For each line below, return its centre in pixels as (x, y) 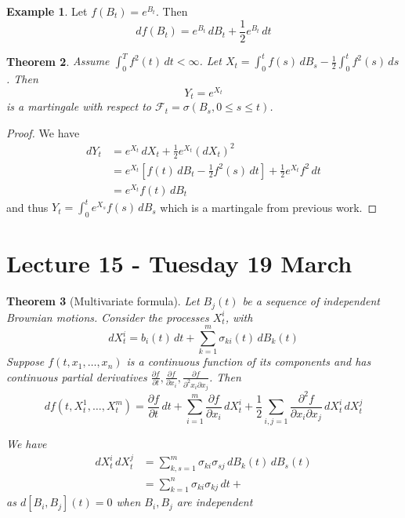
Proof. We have (43, 132)
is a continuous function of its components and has (249, 361)
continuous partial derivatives (77, 376)
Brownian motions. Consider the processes (108, 317)
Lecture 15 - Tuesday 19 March (179, 263)
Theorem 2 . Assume (58, 61)
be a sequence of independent (311, 301)
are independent (215, 502)
